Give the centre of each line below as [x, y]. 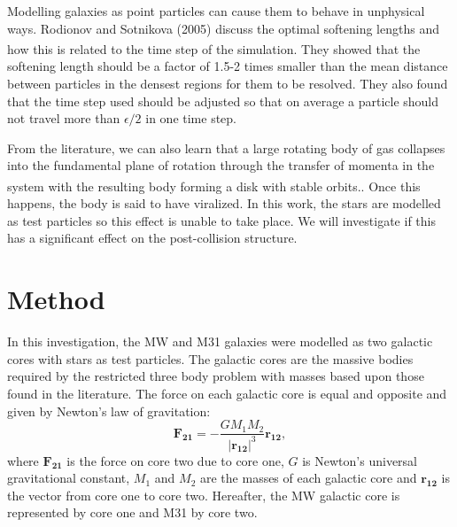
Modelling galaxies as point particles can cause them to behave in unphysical [216, 11]
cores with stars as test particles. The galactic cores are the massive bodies [210, 358]
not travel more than [64, 118]
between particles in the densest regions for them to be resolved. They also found [228, 84]
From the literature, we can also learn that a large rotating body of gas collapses [226, 147]
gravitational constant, [69, 478]
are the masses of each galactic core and [308, 478]
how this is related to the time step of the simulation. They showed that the [214, 48]
